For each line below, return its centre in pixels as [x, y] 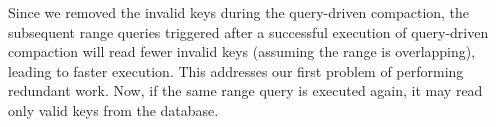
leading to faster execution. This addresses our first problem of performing [236, 70]
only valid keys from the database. [113, 109]
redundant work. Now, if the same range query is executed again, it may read [245, 90]
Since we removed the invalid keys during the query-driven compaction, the [239, 12]
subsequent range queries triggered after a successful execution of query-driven [248, 31]
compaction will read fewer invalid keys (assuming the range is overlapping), [242, 51]
